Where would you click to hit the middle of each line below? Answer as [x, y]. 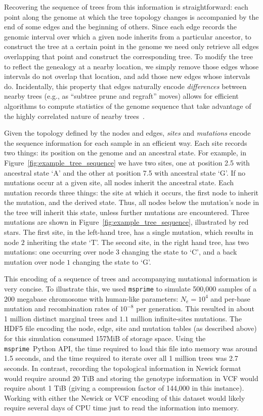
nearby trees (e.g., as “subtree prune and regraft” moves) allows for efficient [121, 96]
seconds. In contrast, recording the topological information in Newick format [123, 368]
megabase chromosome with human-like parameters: [98, 298]
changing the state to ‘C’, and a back [179, 252]
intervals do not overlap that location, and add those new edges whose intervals [127, 76]
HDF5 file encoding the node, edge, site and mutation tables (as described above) [130, 328]
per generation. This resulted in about [195, 308]
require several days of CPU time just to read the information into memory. [122, 408]
